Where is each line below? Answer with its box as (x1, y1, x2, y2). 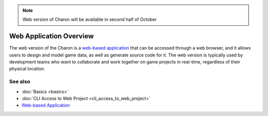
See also (9, 78, 31, 85)
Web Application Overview (9, 32, 94, 41)
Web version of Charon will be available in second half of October (22, 16, 157, 22)
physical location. (9, 66, 46, 72)
